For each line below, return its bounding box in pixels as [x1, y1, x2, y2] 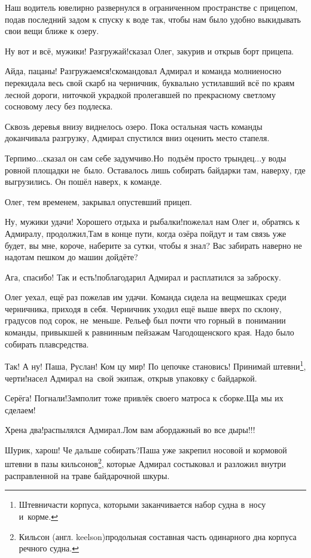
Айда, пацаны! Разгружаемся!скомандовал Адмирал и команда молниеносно [5, 65, 282, 77]
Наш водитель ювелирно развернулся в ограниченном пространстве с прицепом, [5, 1, 298, 13]
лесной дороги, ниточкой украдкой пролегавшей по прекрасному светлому [5, 88, 276, 100]
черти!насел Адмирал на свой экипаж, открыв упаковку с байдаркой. [5, 371, 257, 384]
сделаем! [5, 403, 36, 416]
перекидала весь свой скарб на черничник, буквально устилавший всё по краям [5, 76, 295, 89]
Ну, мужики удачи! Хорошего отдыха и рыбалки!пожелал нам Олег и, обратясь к [5, 215, 300, 228]
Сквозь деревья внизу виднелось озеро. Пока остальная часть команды [5, 120, 263, 132]
